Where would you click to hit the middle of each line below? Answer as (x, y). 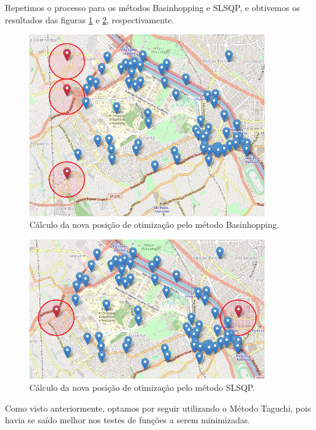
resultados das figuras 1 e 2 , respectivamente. (90, 19)
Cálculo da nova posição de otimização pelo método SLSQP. (142, 387)
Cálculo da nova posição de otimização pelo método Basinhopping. (154, 224)
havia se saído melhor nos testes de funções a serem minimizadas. (128, 420)
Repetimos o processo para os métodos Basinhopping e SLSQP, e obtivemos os (152, 7)
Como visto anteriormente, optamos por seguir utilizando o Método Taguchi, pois (158, 408)
